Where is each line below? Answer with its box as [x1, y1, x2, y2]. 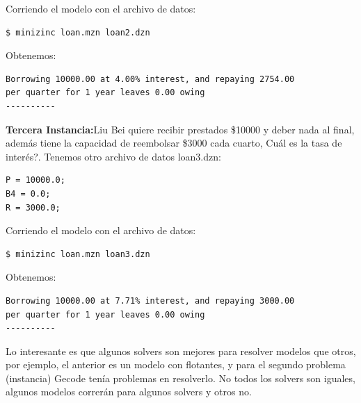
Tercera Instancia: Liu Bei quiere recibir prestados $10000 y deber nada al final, [6, 122, 355, 136]
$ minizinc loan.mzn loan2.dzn [6, 27, 150, 38]
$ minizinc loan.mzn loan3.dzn [6, 249, 150, 259]
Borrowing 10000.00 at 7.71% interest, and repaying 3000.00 [6, 295, 295, 306]
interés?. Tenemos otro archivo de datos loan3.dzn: [6, 149, 221, 163]
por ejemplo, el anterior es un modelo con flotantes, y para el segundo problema [6, 357, 346, 372]
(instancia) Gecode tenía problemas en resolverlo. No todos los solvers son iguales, [6, 370, 355, 385]
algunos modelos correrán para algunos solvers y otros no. [6, 384, 252, 399]
